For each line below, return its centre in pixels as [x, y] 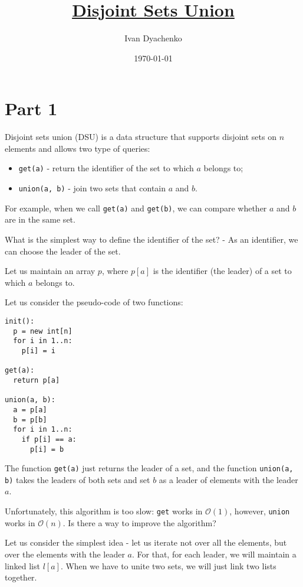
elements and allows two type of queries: [78, 148]
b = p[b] [30, 420]
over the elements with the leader [65, 554]
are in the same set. [40, 219]
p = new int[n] [43, 331]
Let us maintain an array [50, 271]
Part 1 [31, 108]
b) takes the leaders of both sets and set [78, 479]
